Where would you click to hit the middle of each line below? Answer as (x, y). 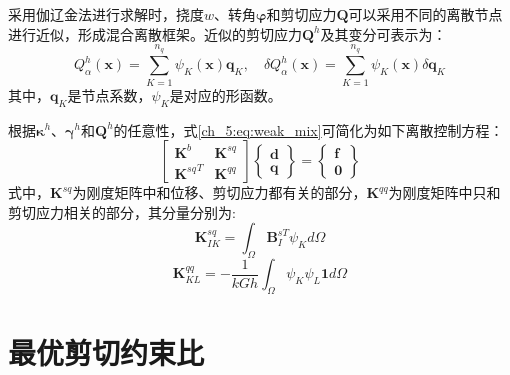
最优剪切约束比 (106, 352)
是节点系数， (109, 94)
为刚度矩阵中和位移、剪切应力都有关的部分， (219, 192)
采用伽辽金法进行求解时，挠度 (106, 14)
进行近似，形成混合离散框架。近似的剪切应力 (155, 33)
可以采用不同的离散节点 (425, 14)
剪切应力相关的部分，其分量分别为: (122, 211)
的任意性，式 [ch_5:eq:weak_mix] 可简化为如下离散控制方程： (308, 129)
